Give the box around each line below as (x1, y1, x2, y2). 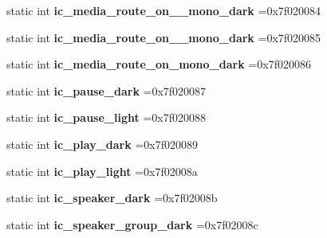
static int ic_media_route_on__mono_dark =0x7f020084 (6, 2, 321, 18)
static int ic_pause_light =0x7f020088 (6, 109, 206, 126)
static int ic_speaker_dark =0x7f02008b (6, 189, 218, 206)
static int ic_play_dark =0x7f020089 (6, 135, 198, 152)
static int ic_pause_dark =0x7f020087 (6, 82, 207, 99)
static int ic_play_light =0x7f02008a (6, 162, 198, 179)
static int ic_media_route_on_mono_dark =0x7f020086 (6, 56, 311, 72)
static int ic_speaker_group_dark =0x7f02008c (6, 216, 258, 232)
